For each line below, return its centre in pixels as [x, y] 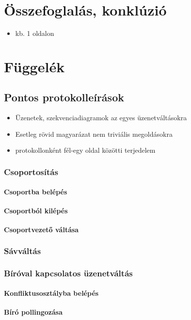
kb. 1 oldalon [35, 33]
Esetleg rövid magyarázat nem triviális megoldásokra [94, 134]
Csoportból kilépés [36, 210]
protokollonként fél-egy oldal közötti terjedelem [85, 150]
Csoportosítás [31, 172]
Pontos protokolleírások [64, 97]
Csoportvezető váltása [41, 229]
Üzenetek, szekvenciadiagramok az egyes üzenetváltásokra [101, 118]
